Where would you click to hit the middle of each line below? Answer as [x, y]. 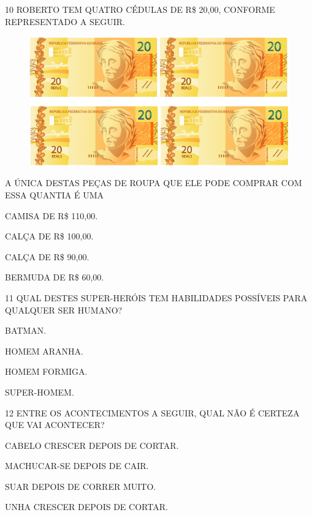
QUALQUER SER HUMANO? [64, 310]
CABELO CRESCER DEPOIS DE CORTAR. [92, 445]
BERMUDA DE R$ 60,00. [55, 277]
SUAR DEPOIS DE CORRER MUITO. [81, 486]
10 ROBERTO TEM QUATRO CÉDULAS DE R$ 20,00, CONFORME [140, 9]
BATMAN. [26, 330]
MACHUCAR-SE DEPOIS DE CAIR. [77, 466]
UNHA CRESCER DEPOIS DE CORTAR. [86, 507]
